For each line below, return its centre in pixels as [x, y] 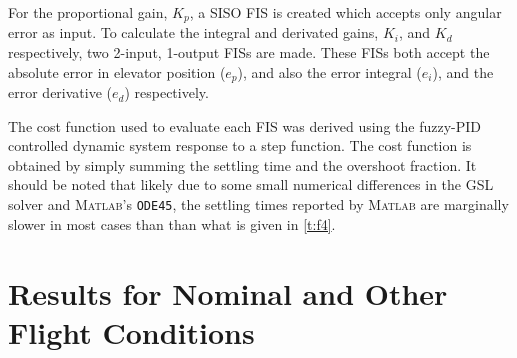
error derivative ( [60, 92]
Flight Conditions [131, 331]
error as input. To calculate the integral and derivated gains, [193, 32]
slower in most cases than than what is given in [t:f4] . [172, 223]
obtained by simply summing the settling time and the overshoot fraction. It [242, 164]
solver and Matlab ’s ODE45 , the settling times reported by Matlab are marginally [258, 204]
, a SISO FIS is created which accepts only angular [345, 12]
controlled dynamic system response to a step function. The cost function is [240, 145]
